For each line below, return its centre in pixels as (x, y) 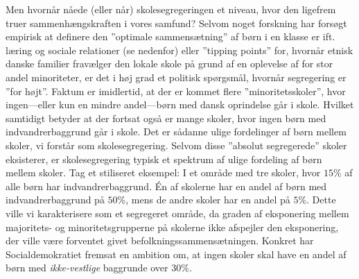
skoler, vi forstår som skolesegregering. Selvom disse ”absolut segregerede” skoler (176, 145)
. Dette (321, 200)
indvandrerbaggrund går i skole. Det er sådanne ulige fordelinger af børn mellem (176, 132)
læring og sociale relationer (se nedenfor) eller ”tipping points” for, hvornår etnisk (179, 50)
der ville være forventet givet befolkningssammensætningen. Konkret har (160, 240)
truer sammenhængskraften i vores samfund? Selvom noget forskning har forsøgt (176, 23)
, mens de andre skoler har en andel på (208, 200)
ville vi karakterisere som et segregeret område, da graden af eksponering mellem (177, 213)
